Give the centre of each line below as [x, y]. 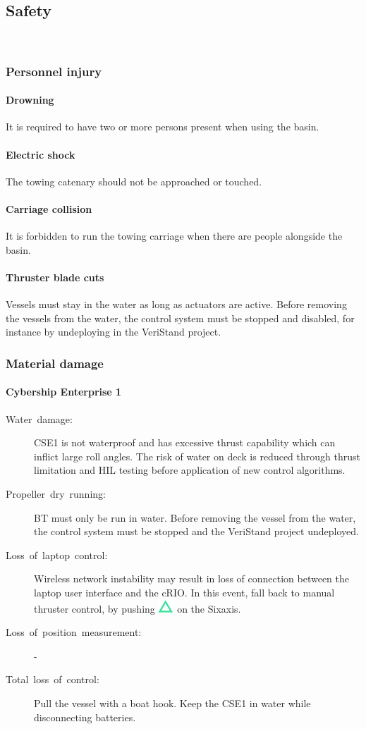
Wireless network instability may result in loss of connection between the [191, 578]
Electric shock [41, 154]
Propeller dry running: [56, 494]
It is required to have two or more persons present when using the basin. [163, 127]
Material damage [55, 363]
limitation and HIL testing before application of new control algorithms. [190, 470]
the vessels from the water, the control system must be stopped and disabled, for [180, 318]
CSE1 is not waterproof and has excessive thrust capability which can [185, 442]
